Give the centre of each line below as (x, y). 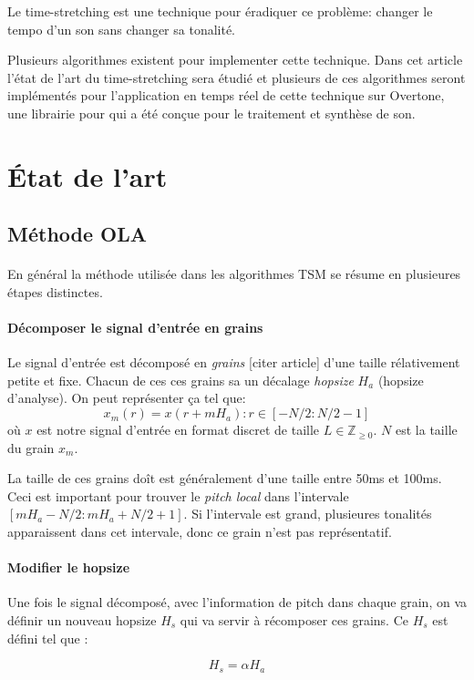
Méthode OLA (77, 234)
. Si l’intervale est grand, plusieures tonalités (308, 514)
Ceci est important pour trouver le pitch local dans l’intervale (178, 495)
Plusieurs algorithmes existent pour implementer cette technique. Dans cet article (235, 60)
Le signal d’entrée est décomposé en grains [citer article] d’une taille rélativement (234, 362)
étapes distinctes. (55, 291)
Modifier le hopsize (69, 567)
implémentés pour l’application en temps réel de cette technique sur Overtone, (226, 95)
